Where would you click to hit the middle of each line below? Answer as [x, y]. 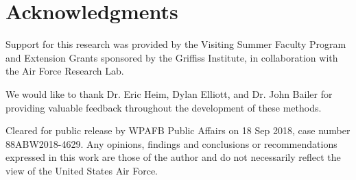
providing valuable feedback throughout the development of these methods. [164, 107]
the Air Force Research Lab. [65, 71]
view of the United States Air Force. [82, 170]
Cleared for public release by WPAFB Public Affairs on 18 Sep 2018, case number [178, 130]
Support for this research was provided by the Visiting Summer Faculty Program [176, 44]
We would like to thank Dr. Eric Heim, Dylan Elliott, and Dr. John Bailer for [169, 93]
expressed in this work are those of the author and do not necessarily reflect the [173, 157]
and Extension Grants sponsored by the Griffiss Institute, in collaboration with [172, 57]
